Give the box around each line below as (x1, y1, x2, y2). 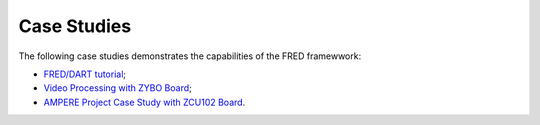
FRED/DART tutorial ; (43, 68, 127, 80)
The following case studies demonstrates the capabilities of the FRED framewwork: (18, 50, 362, 62)
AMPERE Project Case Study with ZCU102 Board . (43, 96, 246, 108)
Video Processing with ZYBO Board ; (43, 82, 192, 94)
